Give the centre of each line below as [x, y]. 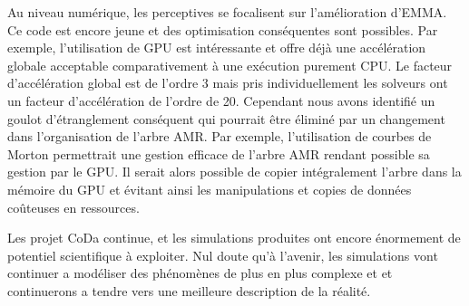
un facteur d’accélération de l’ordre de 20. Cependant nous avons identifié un [221, 100]
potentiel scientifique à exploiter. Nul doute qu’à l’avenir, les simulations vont [223, 255]
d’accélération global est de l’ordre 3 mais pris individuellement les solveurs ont [228, 83]
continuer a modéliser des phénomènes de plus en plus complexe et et [200, 273]
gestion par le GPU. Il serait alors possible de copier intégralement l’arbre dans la [234, 172]
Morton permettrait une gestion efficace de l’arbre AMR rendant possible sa [219, 153]
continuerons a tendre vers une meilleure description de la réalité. [189, 290]
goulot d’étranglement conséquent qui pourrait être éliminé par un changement [226, 118]
